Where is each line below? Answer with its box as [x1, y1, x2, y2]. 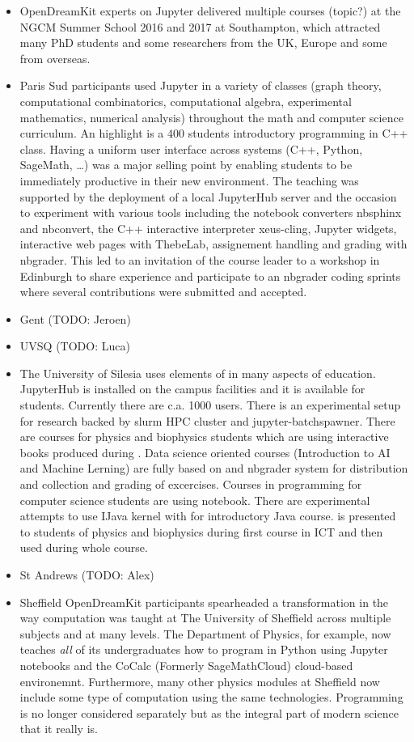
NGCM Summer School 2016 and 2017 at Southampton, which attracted [19, 18, 381, 35]
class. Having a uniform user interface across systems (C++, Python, [19, 140, 363, 157]
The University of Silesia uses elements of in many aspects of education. [19, 364, 376, 381]
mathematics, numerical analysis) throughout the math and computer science [19, 108, 403, 125]
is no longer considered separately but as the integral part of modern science [19, 704, 399, 721]
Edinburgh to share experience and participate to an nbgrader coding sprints [19, 267, 401, 284]
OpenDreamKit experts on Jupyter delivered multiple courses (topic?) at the [19, 2, 401, 19]
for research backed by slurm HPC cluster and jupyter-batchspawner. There [19, 412, 395, 429]
